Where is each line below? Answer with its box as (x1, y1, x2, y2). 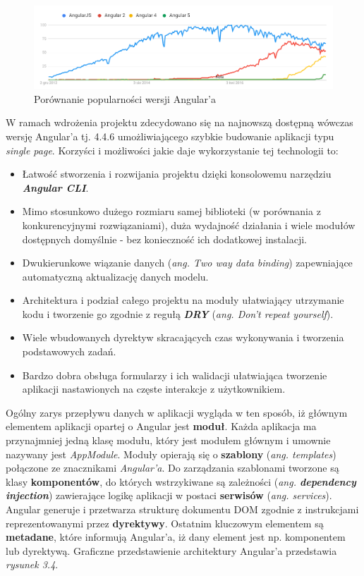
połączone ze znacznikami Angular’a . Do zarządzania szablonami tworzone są (6, 460, 339, 475)
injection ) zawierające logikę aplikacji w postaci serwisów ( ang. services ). (6, 488, 332, 503)
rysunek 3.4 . (6, 557, 59, 572)
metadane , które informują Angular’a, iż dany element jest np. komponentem (6, 529, 346, 544)
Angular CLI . (22, 180, 89, 195)
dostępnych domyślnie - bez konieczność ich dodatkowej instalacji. (22, 231, 307, 246)
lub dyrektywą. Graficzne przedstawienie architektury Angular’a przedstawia (6, 543, 337, 558)
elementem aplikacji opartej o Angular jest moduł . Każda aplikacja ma (6, 419, 317, 434)
